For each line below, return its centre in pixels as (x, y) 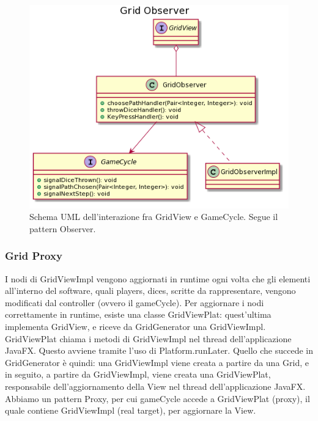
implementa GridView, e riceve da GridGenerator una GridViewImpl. (135, 327)
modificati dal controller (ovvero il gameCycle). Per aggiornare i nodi (135, 302)
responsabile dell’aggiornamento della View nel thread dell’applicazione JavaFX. (155, 386)
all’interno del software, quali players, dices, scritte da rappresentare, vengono (150, 291)
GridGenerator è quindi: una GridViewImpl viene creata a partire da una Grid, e (157, 362)
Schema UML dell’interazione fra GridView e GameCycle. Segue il (154, 217)
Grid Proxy (34, 256)
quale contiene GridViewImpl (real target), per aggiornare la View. (131, 410)
